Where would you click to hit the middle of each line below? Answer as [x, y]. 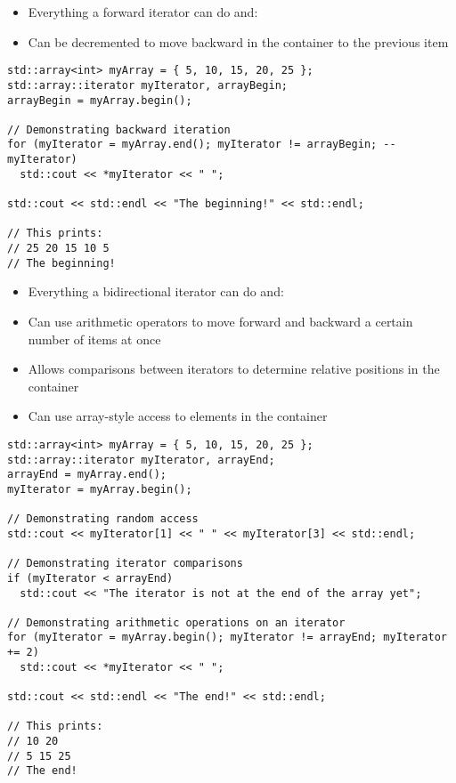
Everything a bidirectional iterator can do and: [156, 291]
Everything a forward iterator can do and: [143, 12]
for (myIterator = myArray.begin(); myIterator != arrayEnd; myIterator [227, 638]
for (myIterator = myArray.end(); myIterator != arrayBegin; [192, 145]
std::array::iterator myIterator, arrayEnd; [141, 460]
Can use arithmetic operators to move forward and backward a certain [220, 321]
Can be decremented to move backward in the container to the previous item [238, 41]
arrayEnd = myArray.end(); [87, 475]
